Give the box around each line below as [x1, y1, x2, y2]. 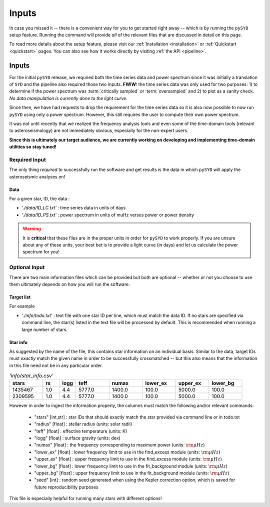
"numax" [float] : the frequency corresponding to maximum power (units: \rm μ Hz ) [34, 442, 205, 448]
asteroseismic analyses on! [9, 173, 65, 179]
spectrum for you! [22, 249, 60, 255]
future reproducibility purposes [34, 484, 98, 490]
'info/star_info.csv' [9, 372, 53, 379]
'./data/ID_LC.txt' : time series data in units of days [21, 205, 126, 211]
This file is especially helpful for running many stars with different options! [9, 495, 162, 501]
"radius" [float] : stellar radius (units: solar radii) [34, 421, 132, 427]
